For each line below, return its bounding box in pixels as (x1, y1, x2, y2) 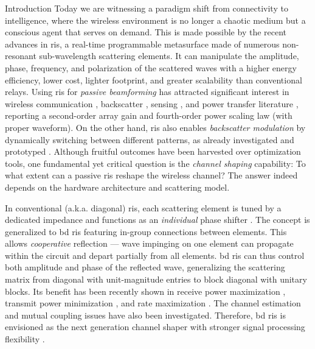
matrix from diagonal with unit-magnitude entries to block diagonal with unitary (5, 273, 307, 286)
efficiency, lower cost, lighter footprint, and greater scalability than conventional (5, 73, 302, 86)
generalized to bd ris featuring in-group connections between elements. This (5, 225, 287, 238)
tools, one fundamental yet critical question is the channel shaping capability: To (5, 157, 306, 169)
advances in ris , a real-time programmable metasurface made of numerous (5, 37, 280, 50)
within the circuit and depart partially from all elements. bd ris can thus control (5, 249, 305, 261)
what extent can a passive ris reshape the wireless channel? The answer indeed (5, 169, 298, 182)
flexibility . (5, 333, 45, 345)
